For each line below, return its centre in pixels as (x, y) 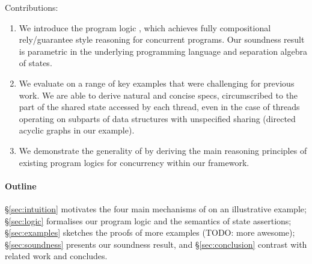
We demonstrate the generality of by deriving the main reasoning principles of (163, 150)
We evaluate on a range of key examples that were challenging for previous (157, 83)
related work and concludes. (56, 256)
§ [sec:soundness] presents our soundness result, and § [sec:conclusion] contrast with (156, 244)
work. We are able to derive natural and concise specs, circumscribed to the (158, 95)
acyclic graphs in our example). (77, 130)
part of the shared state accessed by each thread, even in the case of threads (159, 107)
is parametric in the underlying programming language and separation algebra (163, 51)
